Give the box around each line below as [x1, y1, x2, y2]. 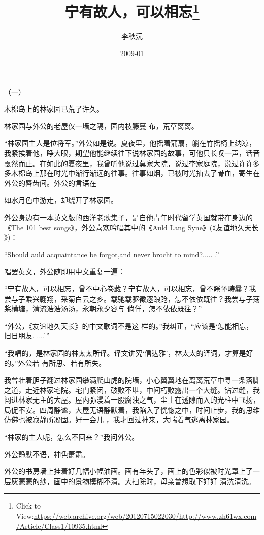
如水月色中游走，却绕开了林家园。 [4, 195, 118, 205]
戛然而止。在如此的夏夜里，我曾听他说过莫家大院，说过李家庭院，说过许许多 [4, 157, 260, 168]
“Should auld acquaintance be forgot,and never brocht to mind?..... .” [4, 249, 219, 259]
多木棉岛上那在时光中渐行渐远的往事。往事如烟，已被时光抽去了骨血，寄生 [4, 168, 253, 178]
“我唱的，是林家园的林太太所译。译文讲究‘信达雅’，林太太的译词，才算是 [4, 347, 246, 358]
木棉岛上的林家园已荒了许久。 [4, 103, 104, 114]
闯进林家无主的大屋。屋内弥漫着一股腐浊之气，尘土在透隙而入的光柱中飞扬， [4, 394, 260, 405]
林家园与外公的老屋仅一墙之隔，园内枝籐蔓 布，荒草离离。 [4, 120, 199, 131]
